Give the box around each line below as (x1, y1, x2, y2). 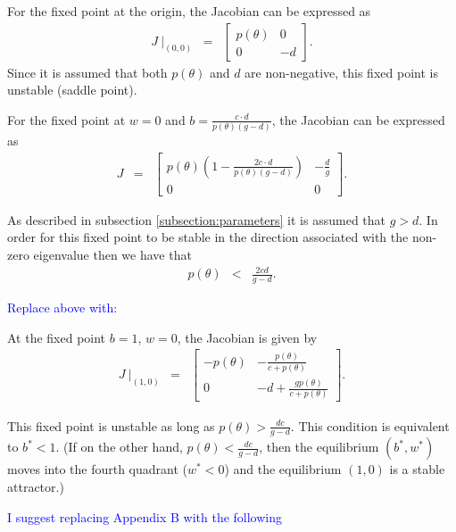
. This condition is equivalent (290, 416, 450, 435)
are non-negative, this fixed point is (245, 62, 438, 81)
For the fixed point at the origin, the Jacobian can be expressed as (7, 2, 371, 20)
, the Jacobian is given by (177, 328, 318, 346)
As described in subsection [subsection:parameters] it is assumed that (7, 210, 386, 229)
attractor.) (7, 477, 64, 495)
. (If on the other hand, (55, 437, 183, 456)
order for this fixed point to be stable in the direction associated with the (7, 228, 409, 246)
